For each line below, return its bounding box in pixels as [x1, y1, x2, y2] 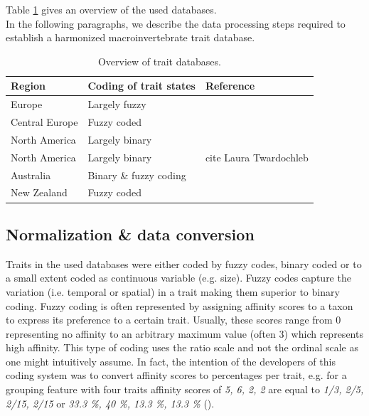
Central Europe [11, 114, 78, 129]
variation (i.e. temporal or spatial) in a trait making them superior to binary [6, 284, 340, 299]
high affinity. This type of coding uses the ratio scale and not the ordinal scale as [6, 340, 358, 355]
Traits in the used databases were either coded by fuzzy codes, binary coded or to [6, 256, 362, 271]
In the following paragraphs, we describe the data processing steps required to [6, 16, 346, 31]
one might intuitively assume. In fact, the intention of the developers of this [6, 353, 336, 368]
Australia [11, 167, 51, 182]
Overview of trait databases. [97, 53, 221, 68]
